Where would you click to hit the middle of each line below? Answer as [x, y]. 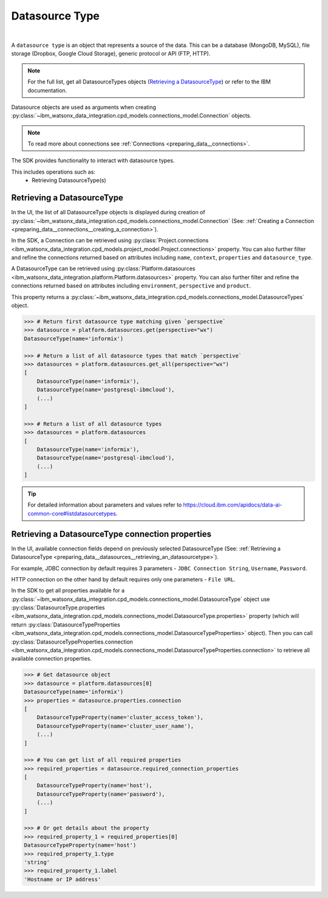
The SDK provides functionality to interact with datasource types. [93, 161]
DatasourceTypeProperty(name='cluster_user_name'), [115, 726]
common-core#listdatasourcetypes [72, 513]
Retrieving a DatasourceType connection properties [111, 534]
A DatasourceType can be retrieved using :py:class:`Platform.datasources [103, 268]
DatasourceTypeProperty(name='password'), [101, 794]
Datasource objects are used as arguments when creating [84, 107]
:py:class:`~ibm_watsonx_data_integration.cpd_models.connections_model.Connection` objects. [132, 116]
